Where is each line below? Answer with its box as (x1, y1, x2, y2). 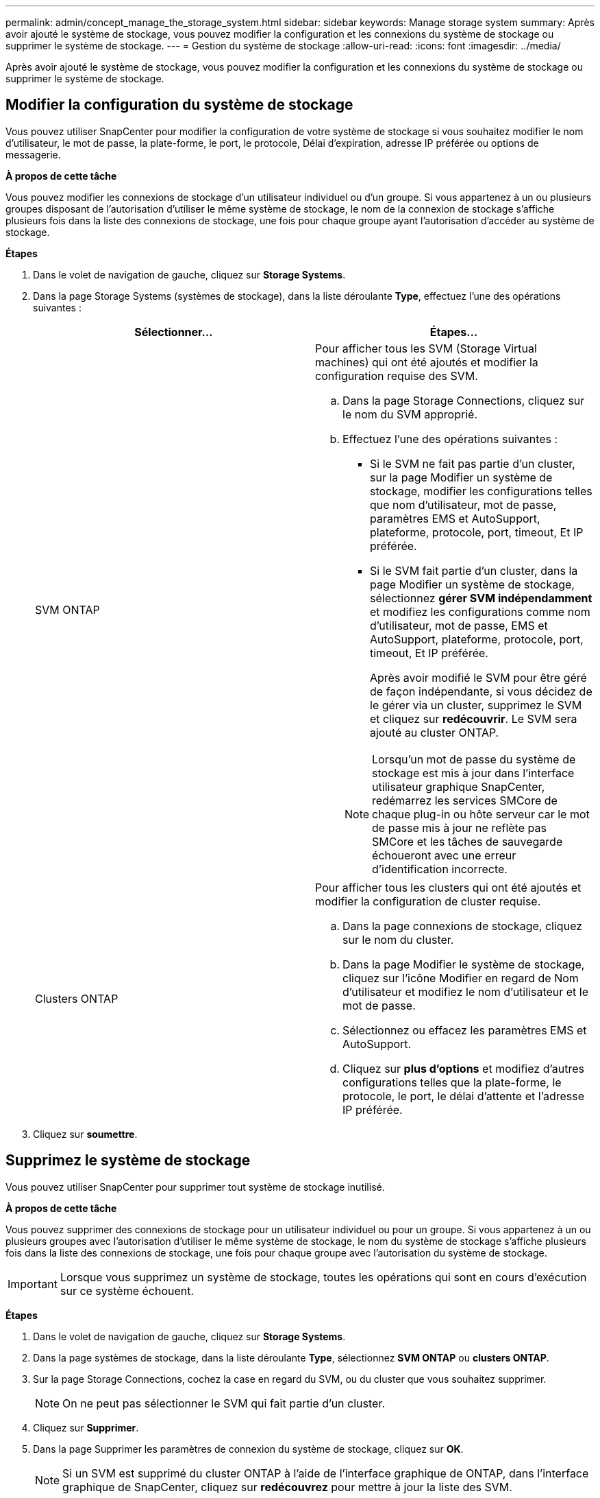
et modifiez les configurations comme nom (370, 604, 590, 619)
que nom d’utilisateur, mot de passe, (370, 497, 557, 512)
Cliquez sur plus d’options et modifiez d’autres (342, 1061, 584, 1075)
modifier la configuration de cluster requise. (315, 894, 541, 908)
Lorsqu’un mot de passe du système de (372, 752, 576, 766)
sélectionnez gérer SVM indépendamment (370, 591, 592, 605)
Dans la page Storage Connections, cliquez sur (342, 393, 585, 407)
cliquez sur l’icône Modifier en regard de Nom (342, 971, 579, 985)
